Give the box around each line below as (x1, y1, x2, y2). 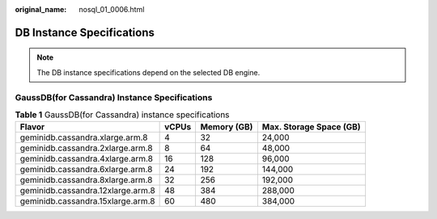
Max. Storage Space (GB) (261, 121, 361, 133)
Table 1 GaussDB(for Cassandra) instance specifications (15, 109, 230, 120)
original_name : (15, 5, 67, 14)
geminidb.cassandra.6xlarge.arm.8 (19, 164, 153, 175)
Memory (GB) (200, 121, 253, 133)
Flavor (19, 121, 45, 133)
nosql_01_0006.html (78, 5, 145, 14)
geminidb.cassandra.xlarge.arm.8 (19, 132, 148, 143)
